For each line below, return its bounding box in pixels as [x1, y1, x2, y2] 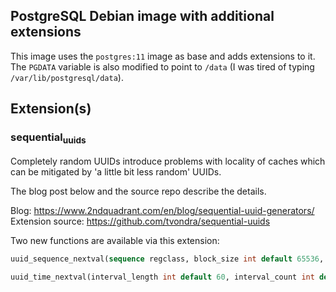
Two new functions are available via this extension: [10, 234, 220, 246]
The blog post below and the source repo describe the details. [10, 185, 267, 197]
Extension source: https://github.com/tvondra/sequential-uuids [10, 215, 271, 227]
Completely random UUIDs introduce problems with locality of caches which [10, 155, 326, 167]
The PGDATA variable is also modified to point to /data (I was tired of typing [10, 60, 315, 73]
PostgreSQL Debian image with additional [10, 8, 275, 25]
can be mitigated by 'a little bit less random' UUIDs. [10, 165, 222, 178]
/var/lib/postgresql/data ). [10, 71, 124, 83]
